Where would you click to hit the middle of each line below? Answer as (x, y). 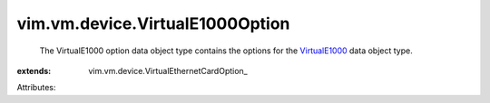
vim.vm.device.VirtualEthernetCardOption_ (168, 70)
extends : (34, 70)
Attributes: (36, 88)
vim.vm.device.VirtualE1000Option (153, 23)
